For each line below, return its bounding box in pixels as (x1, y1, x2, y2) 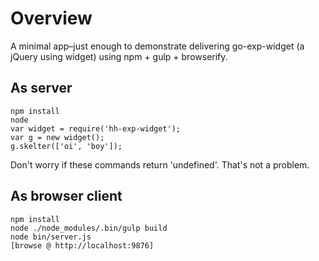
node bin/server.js (10, 232, 92, 242)
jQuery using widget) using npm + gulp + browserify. (10, 50, 228, 62)
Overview (10, 7, 93, 30)
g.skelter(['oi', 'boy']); (10, 141, 123, 151)
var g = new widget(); (10, 132, 105, 142)
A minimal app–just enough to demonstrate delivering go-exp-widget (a (10, 40, 305, 52)
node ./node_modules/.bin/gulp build (10, 223, 168, 233)
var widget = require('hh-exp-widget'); (10, 123, 182, 134)
